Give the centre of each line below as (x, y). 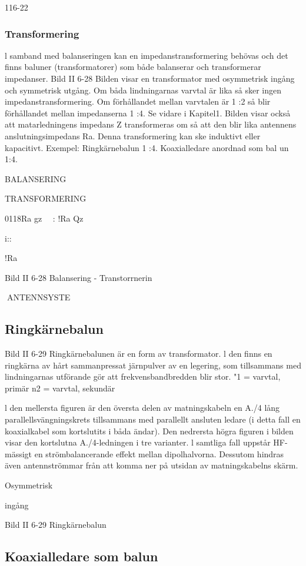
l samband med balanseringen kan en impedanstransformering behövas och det (147, 55)
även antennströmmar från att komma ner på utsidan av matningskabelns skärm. (152, 465)
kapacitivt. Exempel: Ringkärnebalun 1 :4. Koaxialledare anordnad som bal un (147, 147)
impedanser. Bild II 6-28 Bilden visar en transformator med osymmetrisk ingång (150, 78)
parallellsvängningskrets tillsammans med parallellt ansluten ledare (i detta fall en (153, 419)
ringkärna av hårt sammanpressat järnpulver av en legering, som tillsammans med (153, 365)
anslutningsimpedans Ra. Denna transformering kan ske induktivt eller (133, 135)
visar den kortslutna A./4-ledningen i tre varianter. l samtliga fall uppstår (138, 442)
